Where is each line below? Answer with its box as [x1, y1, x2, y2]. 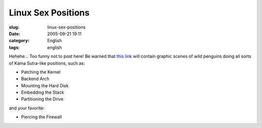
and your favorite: [9, 105, 45, 111]
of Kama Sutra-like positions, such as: [9, 60, 85, 66]
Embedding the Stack [21, 90, 64, 96]
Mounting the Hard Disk [21, 82, 69, 88]
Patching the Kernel [21, 69, 61, 75]
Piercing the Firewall [21, 114, 62, 120]
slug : [9, 24, 19, 30]
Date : [9, 31, 20, 36]
